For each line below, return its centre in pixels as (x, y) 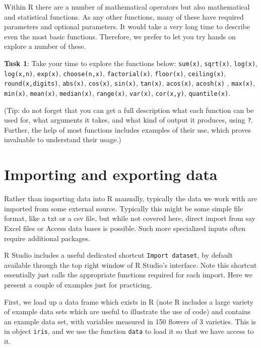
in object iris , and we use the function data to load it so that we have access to (129, 331)
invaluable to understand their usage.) (63, 139)
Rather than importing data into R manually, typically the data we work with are (130, 198)
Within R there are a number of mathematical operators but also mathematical (127, 7)
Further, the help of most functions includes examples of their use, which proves (128, 129)
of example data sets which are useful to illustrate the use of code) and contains (127, 311)
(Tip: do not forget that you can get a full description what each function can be (129, 110)
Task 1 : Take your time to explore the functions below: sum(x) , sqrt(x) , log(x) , (131, 63)
